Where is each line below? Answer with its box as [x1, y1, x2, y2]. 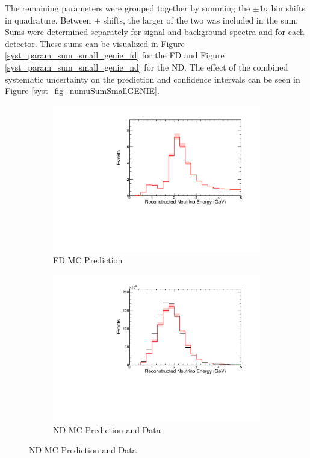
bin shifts [271, 2, 305, 14]
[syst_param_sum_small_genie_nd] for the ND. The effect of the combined [5, 60, 288, 73]
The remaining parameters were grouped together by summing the [5, 2, 250, 14]
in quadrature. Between [5, 13, 91, 26]
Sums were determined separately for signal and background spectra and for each [5, 25, 305, 38]
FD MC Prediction [53, 254, 123, 266]
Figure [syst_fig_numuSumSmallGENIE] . [5, 84, 160, 97]
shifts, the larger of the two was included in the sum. [103, 13, 299, 26]
